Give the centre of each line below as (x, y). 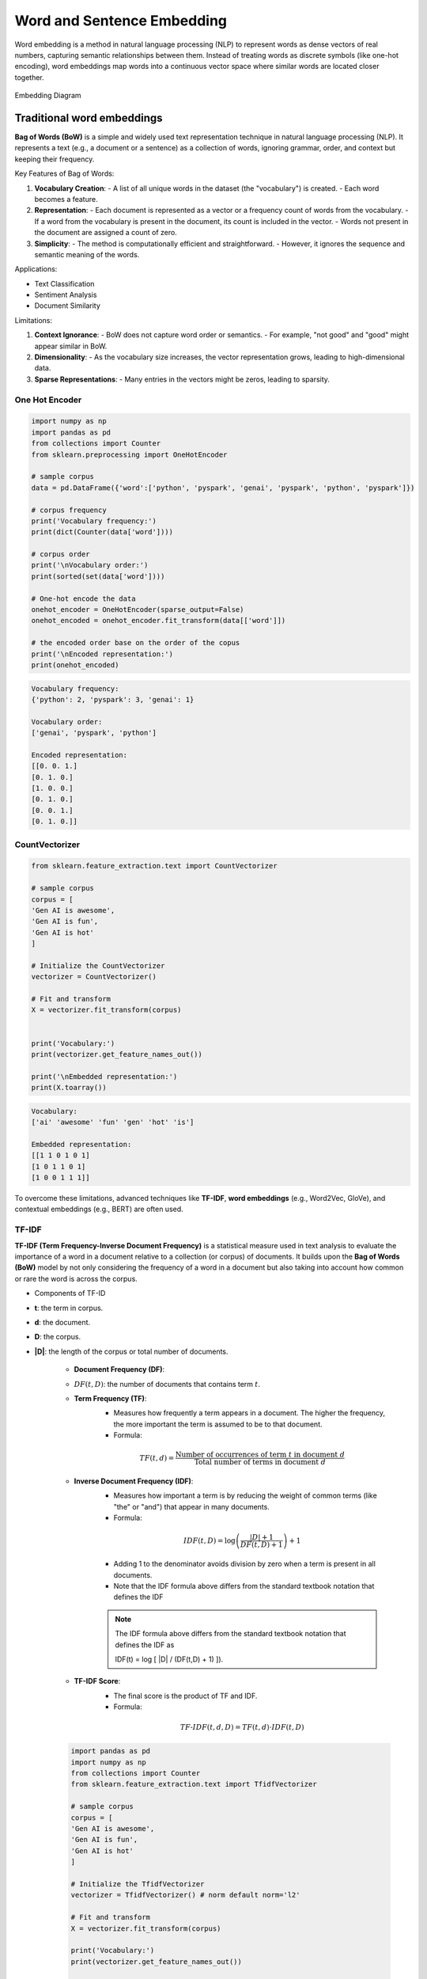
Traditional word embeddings (89, 118)
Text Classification (64, 283)
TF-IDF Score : (97, 1681)
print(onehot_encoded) (75, 665)
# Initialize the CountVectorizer (98, 965)
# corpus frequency (69, 510)
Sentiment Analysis (66, 295)
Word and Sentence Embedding (121, 21)
